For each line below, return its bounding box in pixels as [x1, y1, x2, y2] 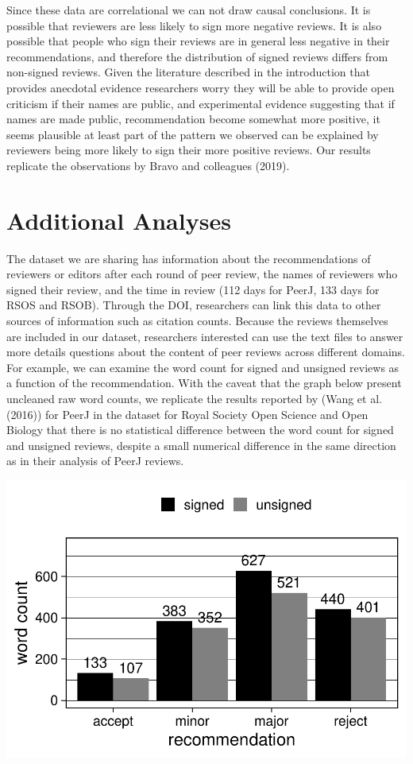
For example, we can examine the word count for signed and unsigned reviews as [6, 359, 399, 375]
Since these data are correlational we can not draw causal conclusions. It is [6, 2, 371, 17]
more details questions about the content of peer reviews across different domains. [6, 343, 405, 360]
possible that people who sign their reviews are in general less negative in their [6, 33, 390, 49]
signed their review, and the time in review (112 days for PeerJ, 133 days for [6, 281, 380, 297]
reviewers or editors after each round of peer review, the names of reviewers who [6, 266, 398, 282]
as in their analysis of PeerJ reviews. [6, 452, 184, 469]
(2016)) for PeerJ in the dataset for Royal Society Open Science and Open [6, 405, 369, 422]
